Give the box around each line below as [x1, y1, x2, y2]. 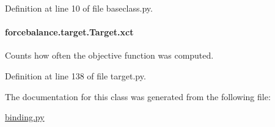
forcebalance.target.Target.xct [5, 26, 134, 38]
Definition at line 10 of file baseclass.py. [5, 2, 153, 14]
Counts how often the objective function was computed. [5, 49, 214, 62]
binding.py [5, 111, 45, 123]
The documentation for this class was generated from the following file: [5, 90, 271, 103]
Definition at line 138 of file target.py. [5, 69, 146, 82]
